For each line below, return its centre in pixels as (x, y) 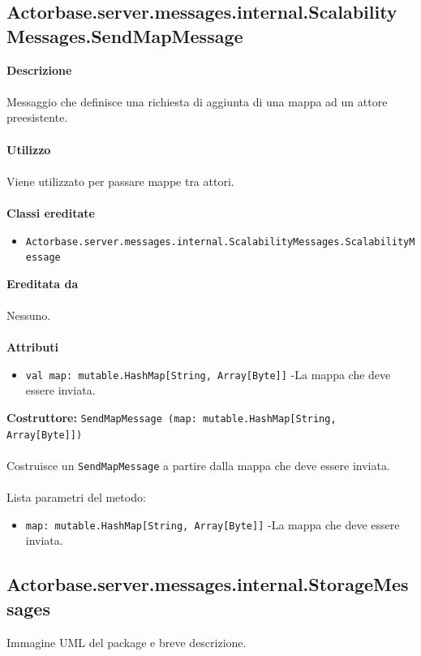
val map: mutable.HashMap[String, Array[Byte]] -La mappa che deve (208, 374)
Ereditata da (43, 283)
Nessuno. (29, 315)
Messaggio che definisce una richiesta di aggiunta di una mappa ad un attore (197, 101)
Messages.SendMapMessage (125, 35)
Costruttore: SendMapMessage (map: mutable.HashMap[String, (172, 418)
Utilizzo (29, 149)
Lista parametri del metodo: (76, 497)
